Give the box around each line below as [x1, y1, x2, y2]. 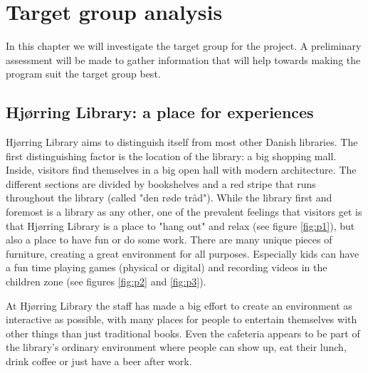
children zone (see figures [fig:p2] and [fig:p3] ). [6, 274, 206, 289]
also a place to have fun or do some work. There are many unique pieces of [6, 232, 332, 247]
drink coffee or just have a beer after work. [6, 354, 192, 369]
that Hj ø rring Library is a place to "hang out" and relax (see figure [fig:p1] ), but [6, 218, 355, 233]
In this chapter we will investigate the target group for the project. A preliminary [6, 38, 362, 53]
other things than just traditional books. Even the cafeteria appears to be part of [6, 325, 360, 340]
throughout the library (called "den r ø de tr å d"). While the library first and [6, 190, 332, 205]
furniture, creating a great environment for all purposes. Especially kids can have [6, 246, 359, 261]
